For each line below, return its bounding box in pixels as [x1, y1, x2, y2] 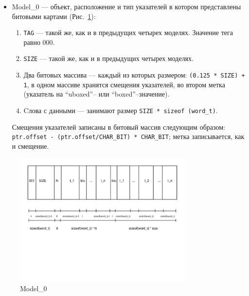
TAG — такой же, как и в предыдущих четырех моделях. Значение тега [23, 27, 233, 38]
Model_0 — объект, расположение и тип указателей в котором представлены [12, 1, 241, 11]
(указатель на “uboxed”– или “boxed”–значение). [23, 89, 170, 99]
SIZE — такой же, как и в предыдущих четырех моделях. [23, 53, 194, 63]
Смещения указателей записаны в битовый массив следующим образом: [12, 121, 225, 132]
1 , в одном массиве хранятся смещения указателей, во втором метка [23, 79, 225, 89]
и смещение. [12, 140, 49, 151]
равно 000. [23, 37, 55, 47]
